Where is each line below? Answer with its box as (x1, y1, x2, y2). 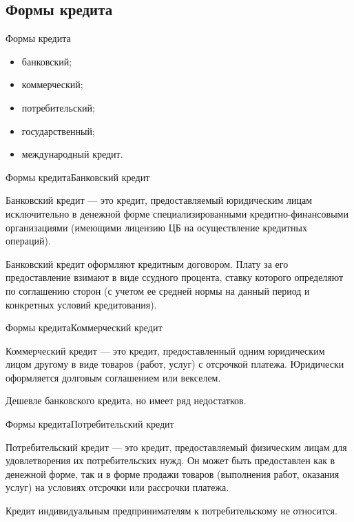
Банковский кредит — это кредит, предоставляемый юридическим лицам (6, 193, 313, 207)
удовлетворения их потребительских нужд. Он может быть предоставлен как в (6, 453, 335, 468)
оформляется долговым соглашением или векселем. (6, 370, 221, 384)
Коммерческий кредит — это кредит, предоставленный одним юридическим (6, 343, 325, 357)
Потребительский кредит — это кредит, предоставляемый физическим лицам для (6, 439, 347, 454)
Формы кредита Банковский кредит (6, 169, 150, 184)
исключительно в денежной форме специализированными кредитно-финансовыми (6, 206, 348, 220)
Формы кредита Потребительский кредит (6, 417, 174, 431)
